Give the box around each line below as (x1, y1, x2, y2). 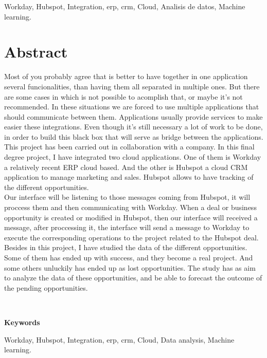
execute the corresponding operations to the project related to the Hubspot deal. (4, 232, 259, 242)
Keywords (4, 316, 40, 327)
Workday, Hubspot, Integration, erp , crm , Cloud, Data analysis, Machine (4, 334, 235, 345)
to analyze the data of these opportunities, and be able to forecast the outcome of (4, 272, 262, 283)
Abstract (4, 41, 68, 62)
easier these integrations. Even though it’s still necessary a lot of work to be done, (4, 121, 263, 132)
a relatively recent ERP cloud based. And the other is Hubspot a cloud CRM (4, 161, 248, 172)
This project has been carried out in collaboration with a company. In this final (4, 141, 255, 152)
